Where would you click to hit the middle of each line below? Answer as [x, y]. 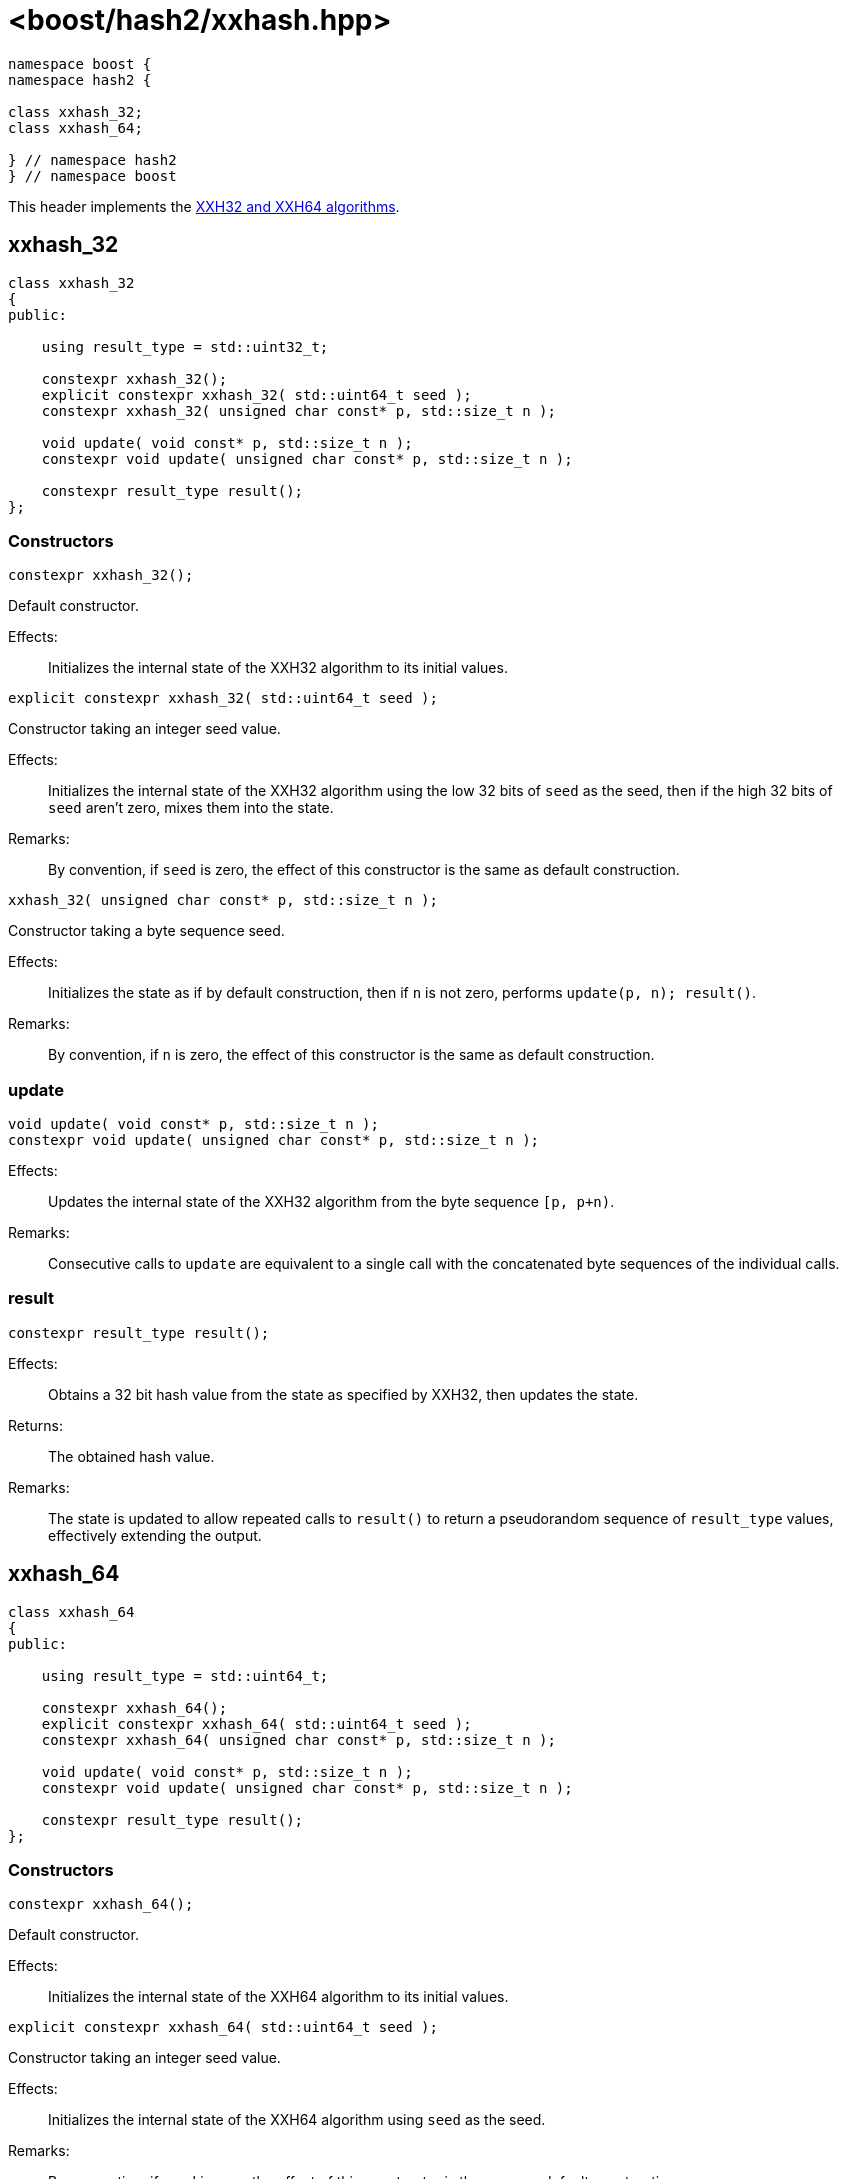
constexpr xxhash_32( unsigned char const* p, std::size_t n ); [298, 410]
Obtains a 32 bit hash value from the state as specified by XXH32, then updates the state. [343, 1394]
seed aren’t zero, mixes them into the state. [191, 808]
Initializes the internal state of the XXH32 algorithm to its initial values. [278, 668]
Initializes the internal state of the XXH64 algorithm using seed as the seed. [297, 2120]
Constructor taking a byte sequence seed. [146, 931]
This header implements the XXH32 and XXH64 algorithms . [204, 206]
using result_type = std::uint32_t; [185, 346]
